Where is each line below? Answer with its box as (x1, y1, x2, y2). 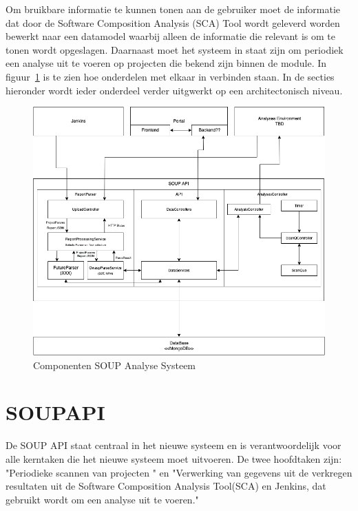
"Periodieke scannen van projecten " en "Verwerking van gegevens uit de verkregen (6, 465, 352, 479)
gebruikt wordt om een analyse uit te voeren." (6, 492, 199, 506)
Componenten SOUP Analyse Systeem (33, 357, 196, 372)
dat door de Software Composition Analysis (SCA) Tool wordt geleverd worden (6, 15, 340, 30)
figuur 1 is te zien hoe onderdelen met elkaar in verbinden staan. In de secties (6, 69, 335, 83)
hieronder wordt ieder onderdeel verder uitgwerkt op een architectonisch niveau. (6, 83, 343, 97)
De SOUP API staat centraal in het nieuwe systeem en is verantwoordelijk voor (6, 438, 341, 452)
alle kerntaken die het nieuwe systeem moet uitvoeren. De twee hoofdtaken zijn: (6, 451, 342, 466)
